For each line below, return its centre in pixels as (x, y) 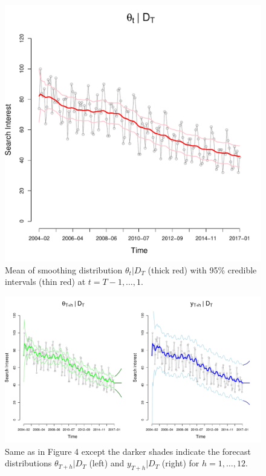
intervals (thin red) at (45, 282)
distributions (28, 463)
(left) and (107, 463)
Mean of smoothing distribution (64, 269)
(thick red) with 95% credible (202, 269)
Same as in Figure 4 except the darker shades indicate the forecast (128, 451)
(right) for (180, 463)
